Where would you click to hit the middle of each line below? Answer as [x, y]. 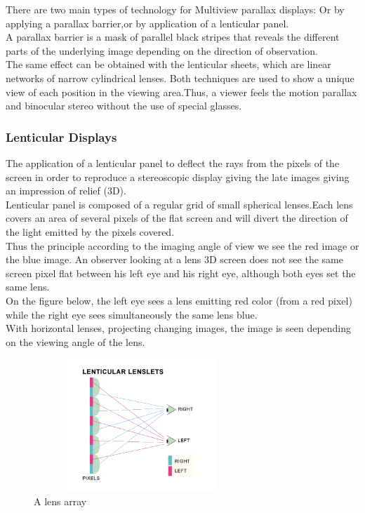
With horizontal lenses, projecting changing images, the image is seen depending [179, 328]
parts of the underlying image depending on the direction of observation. [162, 50]
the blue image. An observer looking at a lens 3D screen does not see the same [174, 259]
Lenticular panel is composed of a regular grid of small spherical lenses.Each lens [179, 204]
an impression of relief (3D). [66, 191]
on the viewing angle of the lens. [75, 341]
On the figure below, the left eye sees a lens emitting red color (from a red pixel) [179, 300]
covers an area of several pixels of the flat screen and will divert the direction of [177, 218]
